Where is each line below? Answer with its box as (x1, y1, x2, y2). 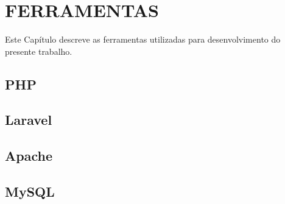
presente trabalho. (5, 44, 72, 57)
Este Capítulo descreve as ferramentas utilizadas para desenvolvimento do (5, 33, 281, 46)
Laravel (5, 110, 52, 129)
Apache (5, 146, 52, 165)
